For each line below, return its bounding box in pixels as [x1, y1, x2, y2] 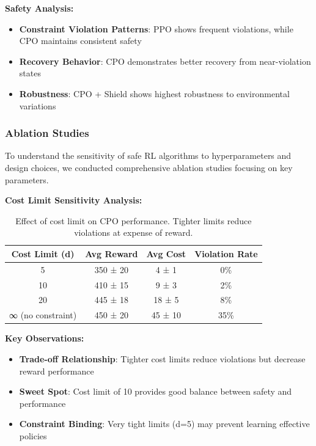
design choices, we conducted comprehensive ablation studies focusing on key [5, 161, 293, 174]
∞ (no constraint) [9, 309, 77, 321]
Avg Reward [85, 247, 138, 260]
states [19, 67, 41, 79]
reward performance [19, 364, 94, 377]
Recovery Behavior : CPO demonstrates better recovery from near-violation [19, 54, 311, 67]
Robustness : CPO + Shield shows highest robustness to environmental [19, 87, 290, 100]
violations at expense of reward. [74, 226, 193, 239]
